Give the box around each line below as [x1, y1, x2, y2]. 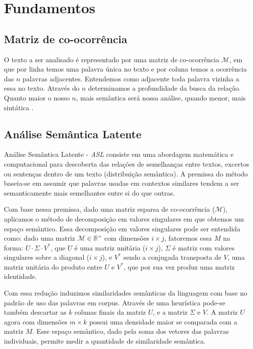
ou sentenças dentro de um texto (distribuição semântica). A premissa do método [4, 168, 248, 178]
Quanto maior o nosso [4, 92, 70, 102]
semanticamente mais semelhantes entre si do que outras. [4, 187, 175, 198]
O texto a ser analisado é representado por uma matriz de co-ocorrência [4, 54, 219, 64]
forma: [4, 242, 23, 252]
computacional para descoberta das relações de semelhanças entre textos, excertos [4, 158, 250, 169]
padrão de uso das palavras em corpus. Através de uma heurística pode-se [4, 297, 226, 307]
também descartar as [4, 307, 67, 317]
